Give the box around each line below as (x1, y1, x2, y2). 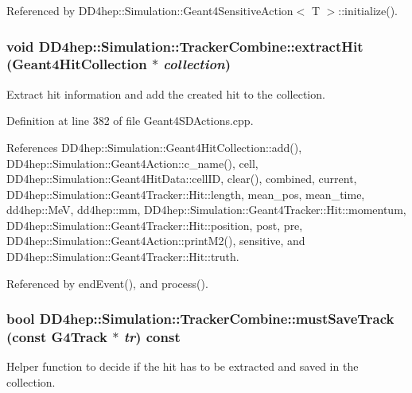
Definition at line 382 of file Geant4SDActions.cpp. (6, 112, 254, 129)
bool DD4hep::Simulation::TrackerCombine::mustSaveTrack (6, 309, 395, 329)
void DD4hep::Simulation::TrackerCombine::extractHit (6, 36, 363, 56)
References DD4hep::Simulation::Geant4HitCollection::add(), (6, 138, 302, 155)
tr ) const (123, 327, 181, 347)
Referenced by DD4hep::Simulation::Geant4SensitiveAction (6, 2, 293, 18)
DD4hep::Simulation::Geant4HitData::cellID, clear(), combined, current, (6, 170, 357, 187)
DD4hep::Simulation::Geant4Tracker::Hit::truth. (6, 248, 239, 265)
